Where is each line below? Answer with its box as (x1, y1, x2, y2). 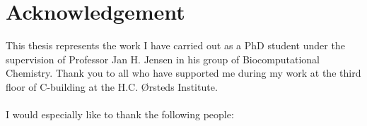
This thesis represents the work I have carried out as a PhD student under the (6, 38, 345, 53)
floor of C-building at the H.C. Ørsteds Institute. (6, 79, 218, 94)
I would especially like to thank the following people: (6, 107, 234, 122)
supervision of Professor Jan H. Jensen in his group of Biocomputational (6, 51, 320, 66)
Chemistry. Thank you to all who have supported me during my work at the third (6, 65, 361, 80)
